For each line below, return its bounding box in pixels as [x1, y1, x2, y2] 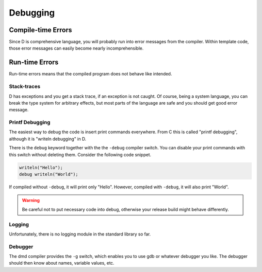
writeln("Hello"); [19, 164, 63, 170]
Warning [22, 198, 40, 203]
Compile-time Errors [9, 26, 72, 34]
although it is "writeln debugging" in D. [9, 136, 86, 142]
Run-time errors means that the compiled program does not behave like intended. [9, 71, 172, 77]
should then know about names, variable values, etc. [9, 260, 115, 266]
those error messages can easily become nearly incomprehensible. [9, 45, 144, 51]
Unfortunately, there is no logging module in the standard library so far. [9, 231, 151, 237]
